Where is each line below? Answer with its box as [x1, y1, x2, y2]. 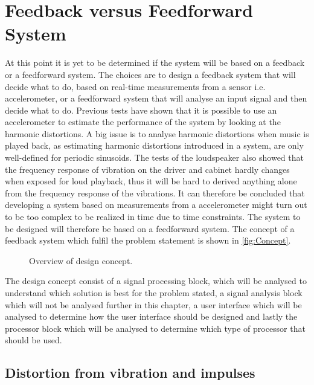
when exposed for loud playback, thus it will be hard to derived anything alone [5, 175, 297, 187]
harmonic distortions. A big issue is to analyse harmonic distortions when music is [5, 127, 309, 140]
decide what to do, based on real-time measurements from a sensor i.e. [5, 80, 266, 92]
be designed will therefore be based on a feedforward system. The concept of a [5, 222, 295, 235]
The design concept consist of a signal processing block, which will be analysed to [5, 274, 307, 287]
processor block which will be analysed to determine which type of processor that [5, 322, 306, 334]
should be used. [5, 334, 62, 346]
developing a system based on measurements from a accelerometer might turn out [5, 198, 307, 211]
